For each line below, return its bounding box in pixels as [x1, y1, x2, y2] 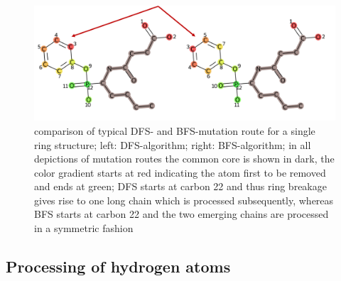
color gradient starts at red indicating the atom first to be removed [34, 165, 326, 180]
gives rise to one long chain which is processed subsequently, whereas [34, 192, 334, 207]
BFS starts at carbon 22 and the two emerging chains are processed [34, 206, 329, 221]
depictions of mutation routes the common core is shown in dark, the [34, 151, 335, 166]
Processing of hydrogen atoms [6, 255, 231, 277]
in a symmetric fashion [34, 221, 134, 236]
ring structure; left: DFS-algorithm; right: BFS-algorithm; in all [34, 137, 311, 152]
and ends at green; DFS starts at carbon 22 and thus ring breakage [34, 179, 327, 194]
